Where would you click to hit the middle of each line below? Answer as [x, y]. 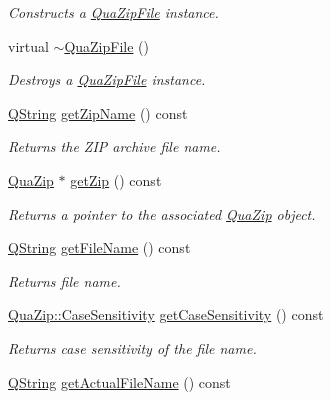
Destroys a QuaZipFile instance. [107, 79]
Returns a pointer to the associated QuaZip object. [162, 213]
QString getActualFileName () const [119, 381]
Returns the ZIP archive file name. [114, 146]
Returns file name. [64, 280]
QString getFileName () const [99, 247]
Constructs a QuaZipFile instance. [113, 12]
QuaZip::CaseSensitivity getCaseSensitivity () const [166, 314]
